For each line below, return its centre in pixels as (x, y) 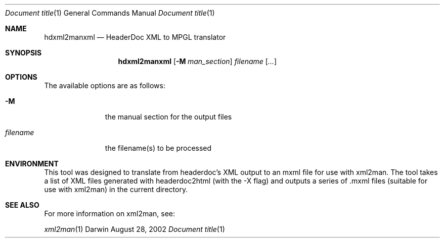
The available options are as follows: (105, 85)
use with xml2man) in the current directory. (116, 189)
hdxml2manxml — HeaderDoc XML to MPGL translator (135, 37)
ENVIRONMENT (32, 164)
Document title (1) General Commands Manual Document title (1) (110, 13)
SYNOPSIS (24, 53)
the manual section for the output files (168, 117)
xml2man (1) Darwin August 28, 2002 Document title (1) (135, 229)
